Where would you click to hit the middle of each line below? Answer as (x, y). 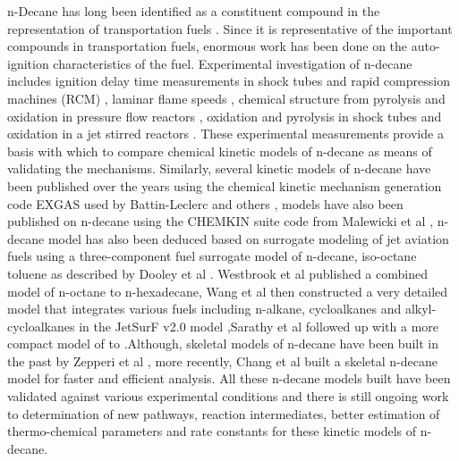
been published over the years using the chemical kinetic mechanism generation (225, 185)
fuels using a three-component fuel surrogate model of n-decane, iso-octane (212, 256)
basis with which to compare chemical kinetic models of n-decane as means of (220, 151)
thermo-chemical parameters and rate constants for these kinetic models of (212, 431)
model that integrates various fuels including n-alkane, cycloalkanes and (204, 309)
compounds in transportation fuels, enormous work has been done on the (208, 46)
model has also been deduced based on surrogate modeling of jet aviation (248, 238)
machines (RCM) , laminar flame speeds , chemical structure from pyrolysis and (226, 98)
